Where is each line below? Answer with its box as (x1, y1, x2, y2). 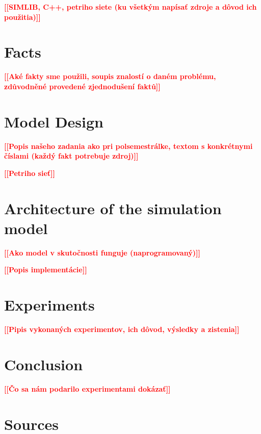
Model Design (4, 111, 103, 132)
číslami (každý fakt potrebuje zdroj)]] (4, 150, 139, 161)
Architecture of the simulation (4, 197, 222, 218)
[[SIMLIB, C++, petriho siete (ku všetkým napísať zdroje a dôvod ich (4, 2, 257, 12)
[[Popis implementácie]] (4, 264, 87, 275)
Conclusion (4, 353, 83, 374)
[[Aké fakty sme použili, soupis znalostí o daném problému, (4, 71, 216, 82)
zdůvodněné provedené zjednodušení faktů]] (4, 81, 161, 91)
